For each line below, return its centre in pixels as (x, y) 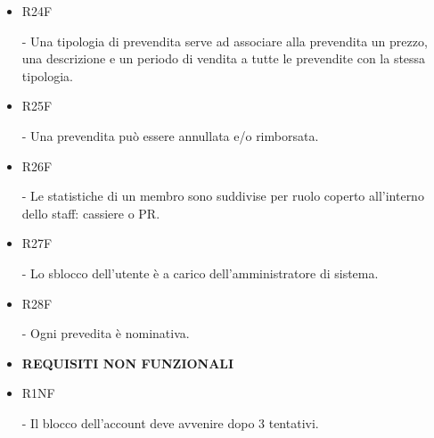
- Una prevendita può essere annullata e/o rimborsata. (170, 135)
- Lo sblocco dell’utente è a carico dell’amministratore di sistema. (200, 273)
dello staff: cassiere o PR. (91, 213)
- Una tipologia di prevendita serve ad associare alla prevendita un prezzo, (225, 41)
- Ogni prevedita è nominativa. (106, 333)
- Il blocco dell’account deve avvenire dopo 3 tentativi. (170, 422)
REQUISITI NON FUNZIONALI (128, 363)
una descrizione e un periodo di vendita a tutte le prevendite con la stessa (224, 58)
